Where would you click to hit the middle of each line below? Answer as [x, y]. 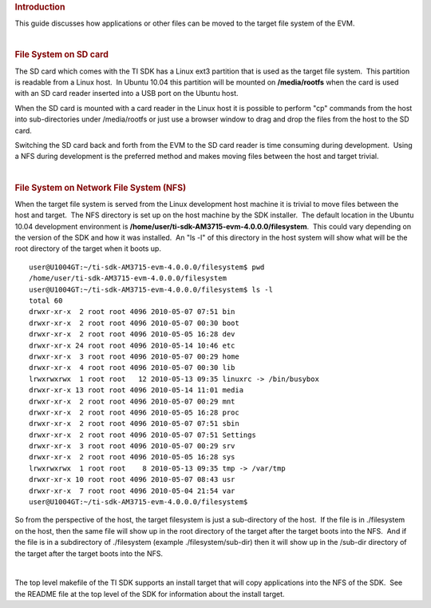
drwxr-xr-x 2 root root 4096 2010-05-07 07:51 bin [132, 312]
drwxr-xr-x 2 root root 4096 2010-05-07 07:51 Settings [143, 435]
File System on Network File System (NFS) [101, 188]
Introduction [40, 7]
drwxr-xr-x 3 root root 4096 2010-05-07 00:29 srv [132, 446]
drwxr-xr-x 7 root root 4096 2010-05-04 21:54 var [132, 491]
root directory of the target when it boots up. [88, 248]
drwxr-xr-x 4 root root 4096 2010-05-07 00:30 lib [132, 368]
